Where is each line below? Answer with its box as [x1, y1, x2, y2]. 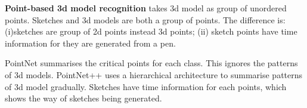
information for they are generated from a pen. [5, 36, 176, 49]
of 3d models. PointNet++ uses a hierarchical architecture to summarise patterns [5, 68, 303, 81]
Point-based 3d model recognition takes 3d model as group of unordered [5, 2, 287, 14]
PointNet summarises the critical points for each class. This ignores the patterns [5, 57, 298, 69]
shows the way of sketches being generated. [5, 92, 162, 104]
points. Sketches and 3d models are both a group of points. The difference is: [5, 13, 286, 26]
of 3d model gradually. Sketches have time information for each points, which [5, 80, 287, 92]
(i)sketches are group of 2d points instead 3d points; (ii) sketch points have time [5, 25, 297, 38]
